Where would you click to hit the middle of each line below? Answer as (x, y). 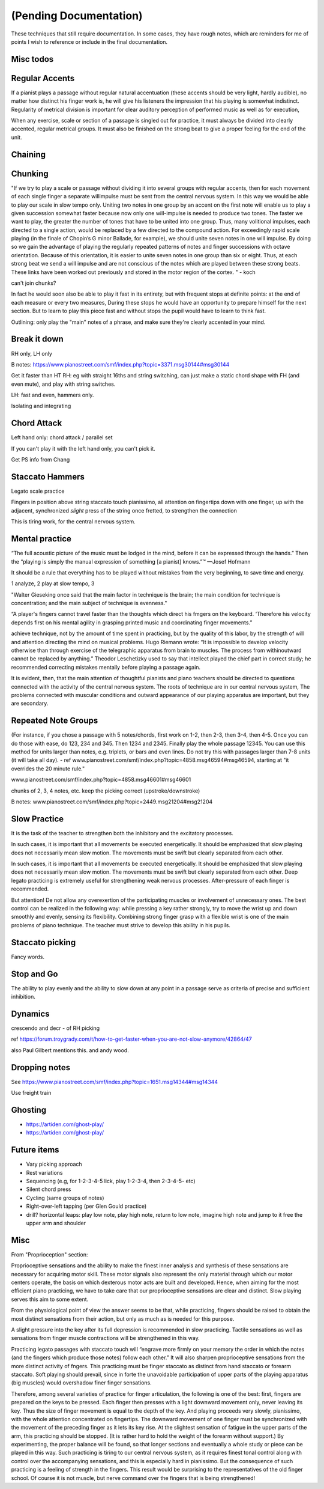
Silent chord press (49, 1189)
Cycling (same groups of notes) (65, 1198)
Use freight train (31, 1093)
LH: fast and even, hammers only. (52, 395)
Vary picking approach (54, 1164)
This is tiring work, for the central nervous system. (73, 522)
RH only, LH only (31, 353)
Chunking (30, 173)
